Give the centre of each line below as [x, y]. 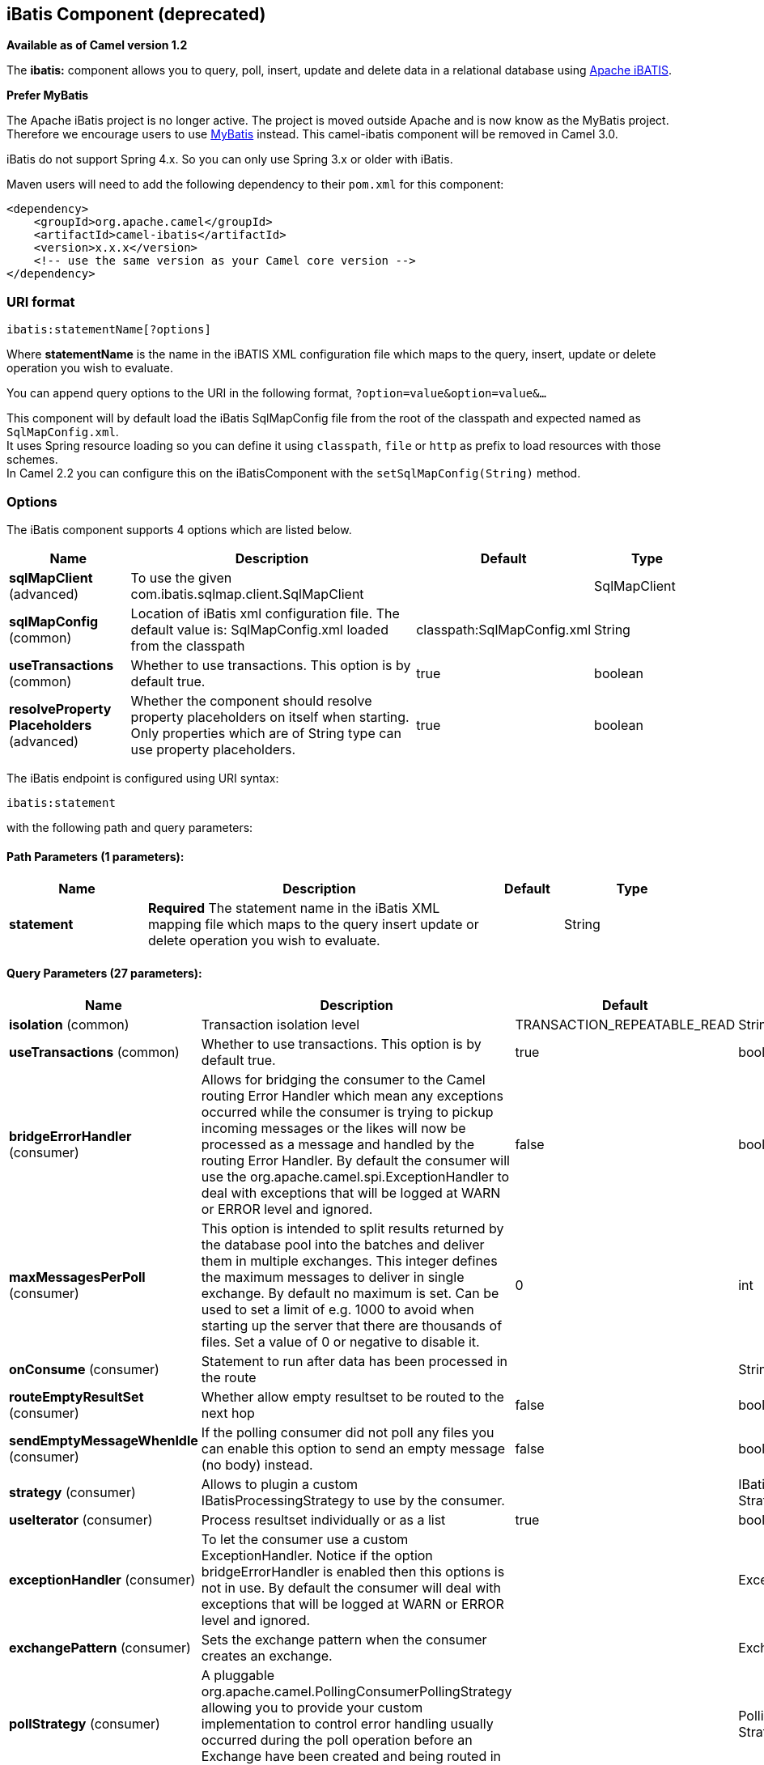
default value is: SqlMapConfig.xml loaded [259, 629]
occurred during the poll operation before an [337, 1740]
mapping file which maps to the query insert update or [314, 925]
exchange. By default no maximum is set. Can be [350, 1294]
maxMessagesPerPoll [77, 1277]
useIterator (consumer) [81, 1520]
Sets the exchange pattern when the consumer [344, 1640]
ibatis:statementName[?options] [109, 330]
